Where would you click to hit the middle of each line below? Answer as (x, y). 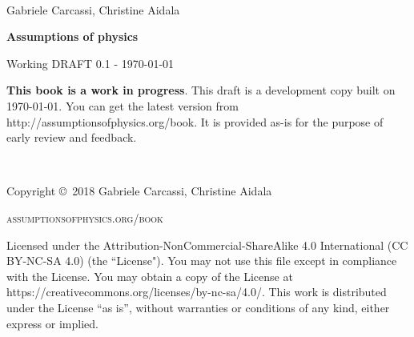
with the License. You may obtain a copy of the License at (150, 276)
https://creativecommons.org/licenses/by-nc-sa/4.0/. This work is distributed (197, 292)
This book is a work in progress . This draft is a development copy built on (201, 90)
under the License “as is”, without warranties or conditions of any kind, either (198, 307)
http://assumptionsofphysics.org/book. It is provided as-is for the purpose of (195, 121)
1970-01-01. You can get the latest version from (123, 105)
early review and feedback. (72, 137)
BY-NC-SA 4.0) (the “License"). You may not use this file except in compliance (202, 261)
